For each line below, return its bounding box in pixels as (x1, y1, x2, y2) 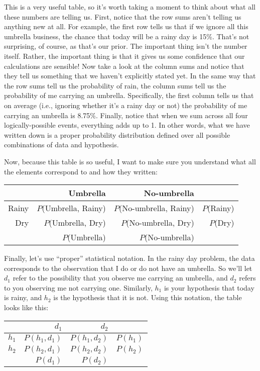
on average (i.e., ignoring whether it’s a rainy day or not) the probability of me (4, 100, 247, 110)
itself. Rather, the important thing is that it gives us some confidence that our (4, 50, 245, 61)
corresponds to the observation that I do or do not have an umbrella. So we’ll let (4, 262, 252, 273)
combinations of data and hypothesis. (4, 139, 119, 150)
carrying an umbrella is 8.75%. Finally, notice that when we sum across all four (4, 110, 248, 120)
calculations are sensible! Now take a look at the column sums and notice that (4, 60, 244, 71)
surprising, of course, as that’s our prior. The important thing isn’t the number (4, 41, 247, 51)
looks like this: (4, 302, 49, 313)
